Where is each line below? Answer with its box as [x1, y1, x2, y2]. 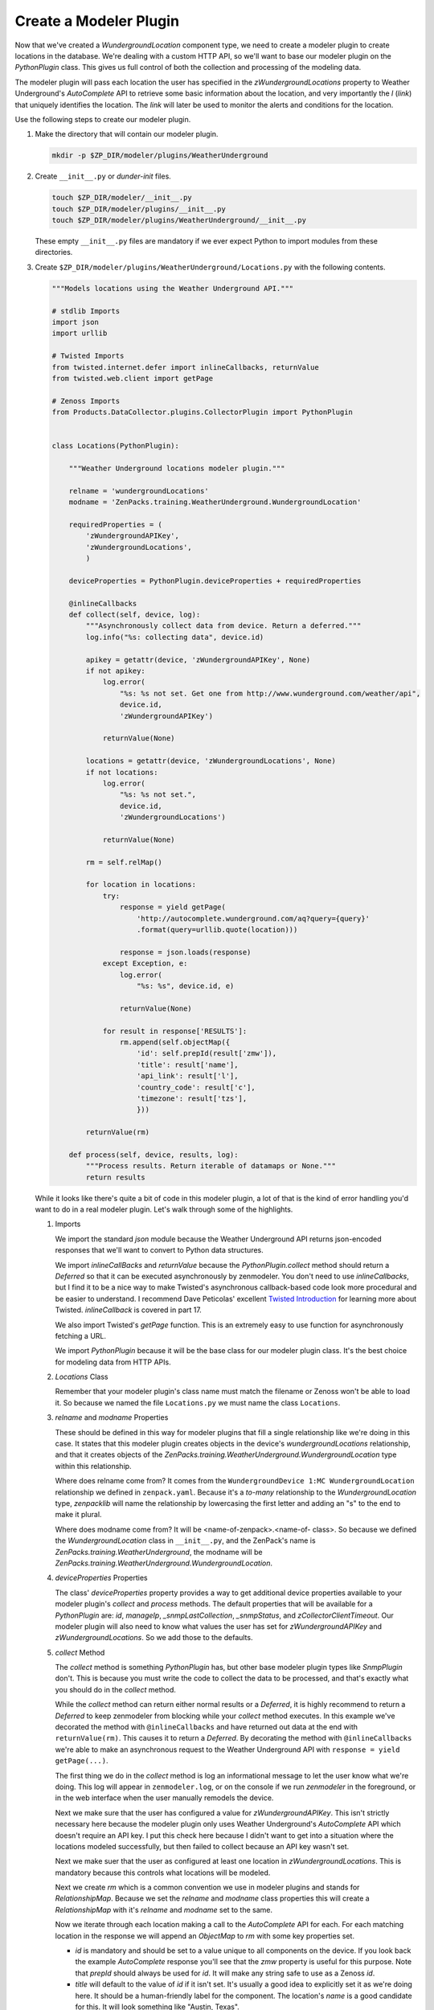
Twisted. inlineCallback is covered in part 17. [55, 1305, 203, 1315]
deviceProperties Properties [55, 1573, 148, 1583]
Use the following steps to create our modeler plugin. [14, 114, 191, 124]
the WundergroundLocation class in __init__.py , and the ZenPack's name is [55, 1536, 317, 1545]
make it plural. [55, 1510, 102, 1520]
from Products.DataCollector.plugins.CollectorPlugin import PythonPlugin [51, 408, 354, 417]
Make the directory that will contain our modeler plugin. [35, 129, 219, 139]
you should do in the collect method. [55, 1684, 177, 1694]
